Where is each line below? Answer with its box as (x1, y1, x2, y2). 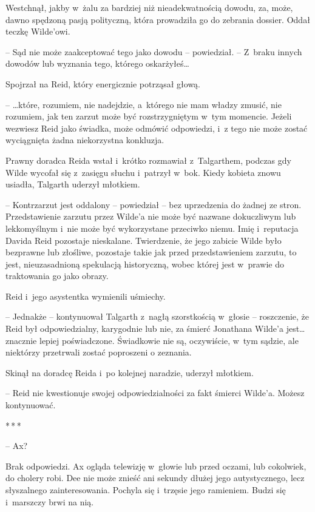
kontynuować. (5, 399, 56, 411)
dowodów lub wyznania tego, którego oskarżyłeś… (5, 57, 189, 70)
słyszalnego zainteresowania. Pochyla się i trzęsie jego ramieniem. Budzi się (5, 483, 286, 496)
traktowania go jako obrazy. (5, 269, 109, 282)
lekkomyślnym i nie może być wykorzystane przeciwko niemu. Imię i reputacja (5, 221, 299, 234)
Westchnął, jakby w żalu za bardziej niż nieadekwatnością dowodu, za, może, (5, 1, 293, 13)
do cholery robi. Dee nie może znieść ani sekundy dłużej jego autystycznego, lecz (5, 471, 305, 484)
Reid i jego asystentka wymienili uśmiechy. (5, 289, 166, 302)
